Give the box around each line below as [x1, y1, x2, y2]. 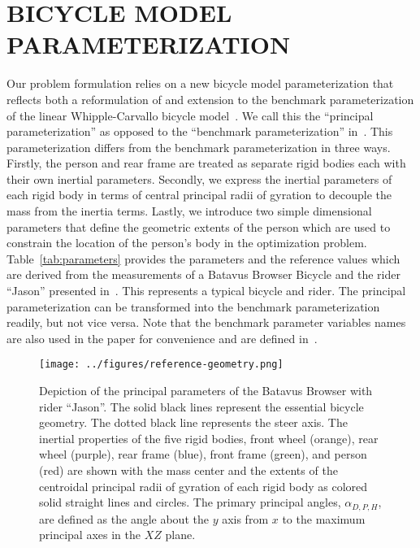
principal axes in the [39, 526, 141, 543]
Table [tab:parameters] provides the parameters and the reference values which [6, 250, 401, 267]
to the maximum [282, 510, 366, 527]
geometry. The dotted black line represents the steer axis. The [39, 414, 348, 431]
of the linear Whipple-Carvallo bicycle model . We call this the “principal [6, 107, 374, 124]
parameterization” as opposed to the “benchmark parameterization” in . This [6, 123, 393, 140]
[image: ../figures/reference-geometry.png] [39, 359, 284, 371]
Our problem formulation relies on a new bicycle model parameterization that [6, 75, 394, 92]
